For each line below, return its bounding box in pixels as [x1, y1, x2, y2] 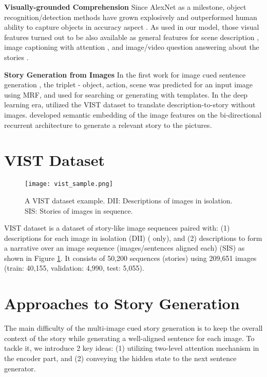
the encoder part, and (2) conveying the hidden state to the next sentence [4, 352, 237, 363]
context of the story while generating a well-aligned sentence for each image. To [4, 332, 255, 343]
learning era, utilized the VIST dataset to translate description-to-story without [4, 99, 256, 110]
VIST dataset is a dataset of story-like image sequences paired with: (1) [4, 222, 230, 233]
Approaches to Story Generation [4, 293, 240, 314]
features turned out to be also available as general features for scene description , [4, 31, 259, 42]
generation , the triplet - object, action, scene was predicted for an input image [4, 79, 253, 90]
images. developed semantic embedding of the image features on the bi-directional [4, 109, 262, 120]
